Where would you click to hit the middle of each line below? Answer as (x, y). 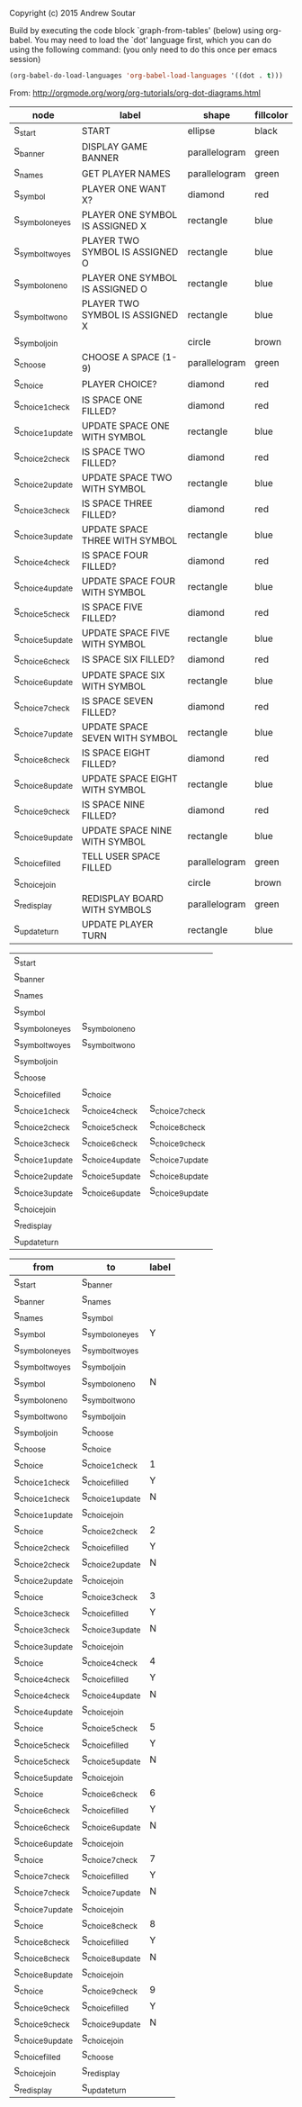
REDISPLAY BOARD (123, 898)
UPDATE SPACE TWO (127, 477)
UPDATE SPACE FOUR (129, 581)
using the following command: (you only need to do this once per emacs (143, 50)
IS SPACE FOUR (115, 555)
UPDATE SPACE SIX (123, 674)
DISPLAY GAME (115, 147)
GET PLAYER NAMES (126, 173)
